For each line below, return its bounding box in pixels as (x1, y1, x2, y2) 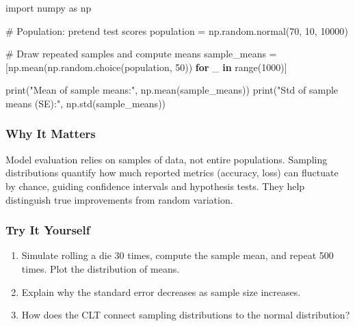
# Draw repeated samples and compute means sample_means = (5, 46, 277, 61)
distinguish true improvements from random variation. (5, 192, 233, 206)
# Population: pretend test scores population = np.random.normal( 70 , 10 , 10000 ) (5, 23, 348, 38)
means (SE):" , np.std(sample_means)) (5, 96, 166, 110)
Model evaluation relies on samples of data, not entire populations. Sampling (5, 152, 328, 166)
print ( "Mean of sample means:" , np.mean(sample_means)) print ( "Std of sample (5, 83, 339, 97)
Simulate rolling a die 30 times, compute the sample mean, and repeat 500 (21, 248, 334, 262)
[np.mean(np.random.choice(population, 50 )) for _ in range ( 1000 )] (5, 59, 287, 74)
